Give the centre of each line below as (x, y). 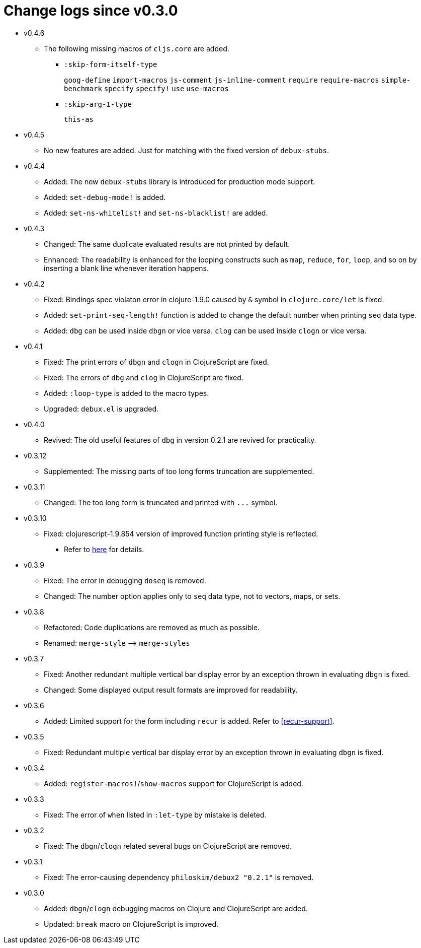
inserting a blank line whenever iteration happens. (127, 268)
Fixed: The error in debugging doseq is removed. (125, 580)
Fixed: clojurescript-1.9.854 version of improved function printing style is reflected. (181, 533)
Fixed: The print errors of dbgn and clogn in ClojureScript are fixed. (156, 362)
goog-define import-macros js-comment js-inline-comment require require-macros (222, 80)
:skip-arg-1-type (98, 104)
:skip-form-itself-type (111, 64)
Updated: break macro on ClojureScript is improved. (131, 924)
